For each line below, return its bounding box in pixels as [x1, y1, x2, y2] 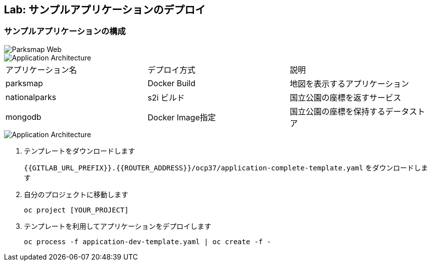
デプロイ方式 [147, 64, 195, 75]
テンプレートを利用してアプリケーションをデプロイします [24, 221, 211, 230]
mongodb [5, 111, 42, 122]
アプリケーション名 [5, 64, 77, 75]
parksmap [5, 78, 43, 88]
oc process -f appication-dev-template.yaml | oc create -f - [24, 237, 271, 246]
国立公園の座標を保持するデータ [289, 106, 409, 116]
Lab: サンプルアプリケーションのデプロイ [4, 3, 206, 16]
